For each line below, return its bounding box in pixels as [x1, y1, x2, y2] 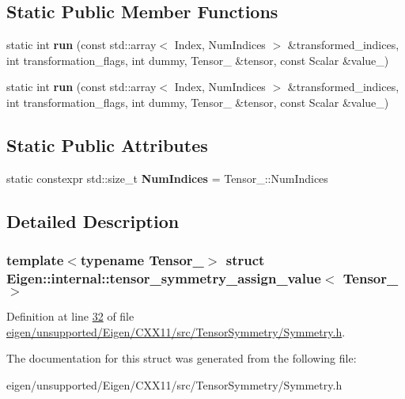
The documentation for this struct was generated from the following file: [6, 350, 357, 367]
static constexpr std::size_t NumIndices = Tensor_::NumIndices [6, 169, 328, 186]
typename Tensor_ [80, 250, 204, 270]
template [6, 250, 64, 270]
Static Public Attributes [6, 132, 208, 157]
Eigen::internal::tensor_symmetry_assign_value [6, 268, 321, 287]
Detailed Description [6, 208, 180, 233]
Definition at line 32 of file [6, 308, 134, 325]
